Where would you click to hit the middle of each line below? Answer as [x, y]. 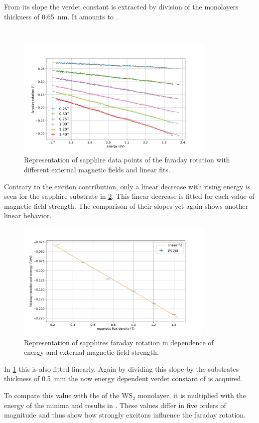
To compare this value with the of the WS [68, 395]
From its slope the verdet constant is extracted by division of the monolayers [121, 6]
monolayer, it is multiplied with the [192, 395]
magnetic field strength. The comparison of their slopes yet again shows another [126, 206]
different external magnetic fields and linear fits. [97, 170]
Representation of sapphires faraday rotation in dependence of [119, 342]
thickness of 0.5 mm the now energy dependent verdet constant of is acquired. [124, 378]
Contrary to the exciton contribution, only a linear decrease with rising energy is [127, 186]
